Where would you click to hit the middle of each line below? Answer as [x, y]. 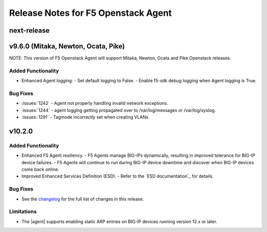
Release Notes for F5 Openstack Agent [90, 13]
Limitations [23, 212]
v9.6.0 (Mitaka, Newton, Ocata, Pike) [67, 46]
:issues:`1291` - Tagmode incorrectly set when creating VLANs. [86, 117]
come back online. [40, 169]
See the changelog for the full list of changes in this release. [83, 199]
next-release [29, 30]
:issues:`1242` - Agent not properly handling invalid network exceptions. [95, 103]
